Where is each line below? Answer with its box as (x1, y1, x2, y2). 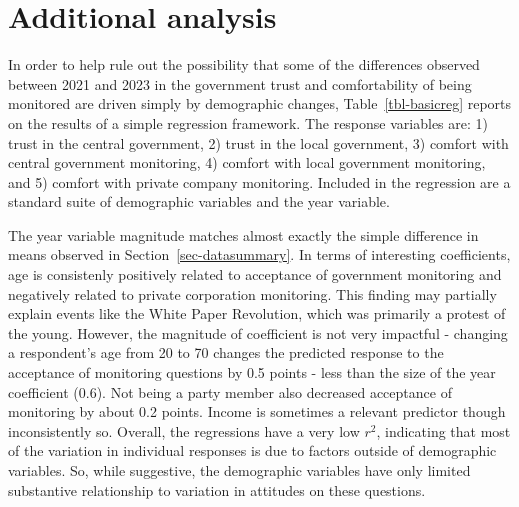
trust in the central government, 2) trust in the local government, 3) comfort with (8, 132, 509, 153)
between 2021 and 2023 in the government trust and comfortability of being (8, 73, 472, 94)
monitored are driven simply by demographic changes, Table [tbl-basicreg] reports (8, 93, 512, 114)
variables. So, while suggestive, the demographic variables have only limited (8, 460, 471, 480)
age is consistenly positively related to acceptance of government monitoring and (8, 264, 502, 285)
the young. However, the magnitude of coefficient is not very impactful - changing (8, 322, 508, 343)
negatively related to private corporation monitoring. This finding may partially (8, 283, 497, 304)
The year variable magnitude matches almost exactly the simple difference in (8, 224, 479, 245)
